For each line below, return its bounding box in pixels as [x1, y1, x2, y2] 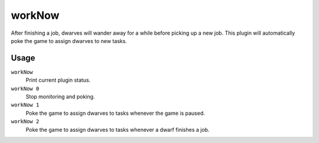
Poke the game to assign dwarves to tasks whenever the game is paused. [25, 109, 205, 117]
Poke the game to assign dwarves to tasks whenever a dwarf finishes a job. [25, 126, 210, 133]
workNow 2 [11, 118, 40, 125]
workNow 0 [11, 85, 40, 92]
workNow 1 [11, 102, 40, 108]
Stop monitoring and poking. [25, 93, 95, 100]
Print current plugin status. [25, 77, 91, 84]
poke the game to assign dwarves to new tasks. [11, 37, 127, 44]
